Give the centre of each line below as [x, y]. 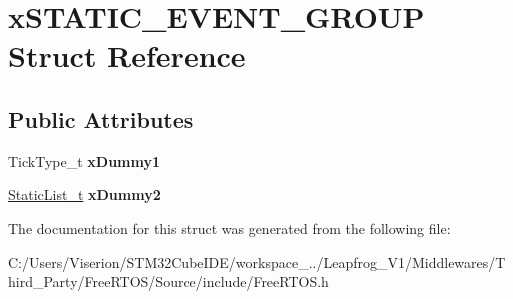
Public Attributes [101, 118]
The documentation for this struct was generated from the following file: [229, 227]
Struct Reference [127, 55]
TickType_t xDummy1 [84, 160]
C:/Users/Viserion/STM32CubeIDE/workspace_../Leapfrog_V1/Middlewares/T [257, 261]
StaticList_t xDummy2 [84, 194]
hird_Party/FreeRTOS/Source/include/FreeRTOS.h [168, 281]
